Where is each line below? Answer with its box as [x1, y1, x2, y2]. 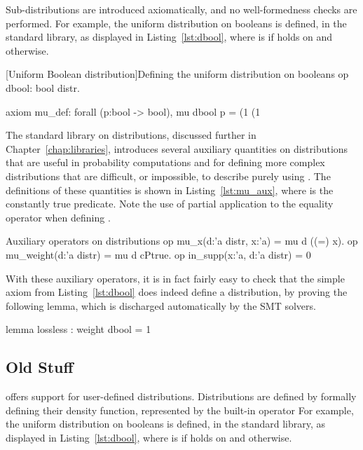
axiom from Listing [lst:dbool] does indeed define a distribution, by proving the [6, 285, 348, 299]
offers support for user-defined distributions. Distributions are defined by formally [6, 389, 357, 404]
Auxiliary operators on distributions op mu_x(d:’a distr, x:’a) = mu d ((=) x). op [6, 233, 358, 248]
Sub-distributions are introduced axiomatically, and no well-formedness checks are [6, 2, 357, 16]
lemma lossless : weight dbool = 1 [6, 322, 151, 336]
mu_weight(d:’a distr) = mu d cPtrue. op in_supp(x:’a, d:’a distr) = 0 [6, 247, 311, 261]
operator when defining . [6, 210, 111, 224]
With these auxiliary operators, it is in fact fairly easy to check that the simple [6, 271, 345, 285]
